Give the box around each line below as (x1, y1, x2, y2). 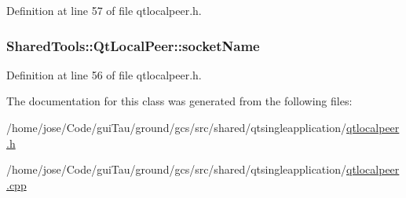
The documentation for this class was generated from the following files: (6, 93, 353, 109)
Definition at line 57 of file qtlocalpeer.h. (6, 2, 202, 18)
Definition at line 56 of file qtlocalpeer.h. (6, 66, 202, 82)
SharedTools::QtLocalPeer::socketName (6, 35, 260, 55)
